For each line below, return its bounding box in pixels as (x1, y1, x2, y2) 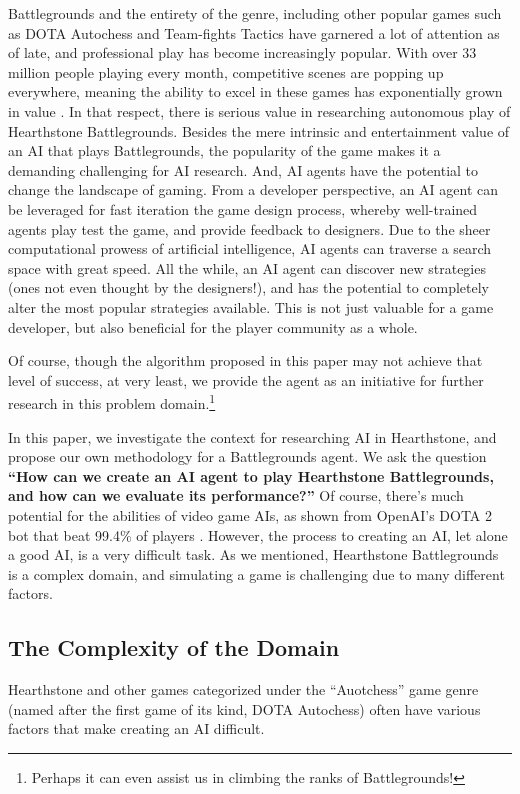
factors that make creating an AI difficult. (8, 718, 265, 739)
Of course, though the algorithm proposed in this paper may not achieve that (8, 350, 483, 371)
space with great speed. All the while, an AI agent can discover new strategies (8, 257, 486, 278)
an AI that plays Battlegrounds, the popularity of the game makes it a (8, 140, 441, 161)
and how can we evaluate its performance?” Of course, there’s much (8, 485, 464, 506)
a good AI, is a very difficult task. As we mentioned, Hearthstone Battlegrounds (8, 544, 499, 565)
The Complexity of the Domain (8, 632, 340, 663)
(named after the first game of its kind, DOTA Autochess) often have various (8, 698, 481, 719)
